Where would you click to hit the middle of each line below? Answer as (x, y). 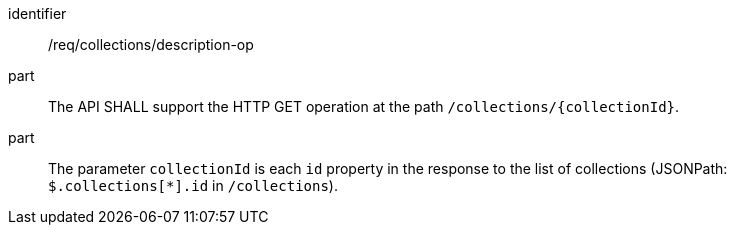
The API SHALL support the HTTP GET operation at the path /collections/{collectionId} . (364, 106)
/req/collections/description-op (151, 44)
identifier (37, 13)
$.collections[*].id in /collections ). (193, 185)
